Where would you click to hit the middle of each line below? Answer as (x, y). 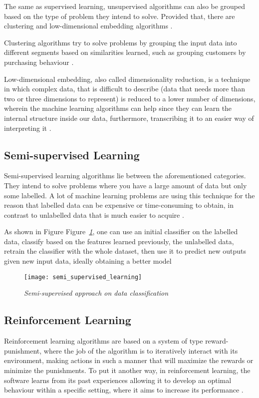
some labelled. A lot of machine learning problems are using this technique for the (129, 195)
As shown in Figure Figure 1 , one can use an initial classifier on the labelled (121, 231)
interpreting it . (28, 128)
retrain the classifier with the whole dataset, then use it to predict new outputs (125, 251)
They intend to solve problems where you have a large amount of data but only (126, 185)
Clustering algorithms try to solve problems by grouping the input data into (121, 42)
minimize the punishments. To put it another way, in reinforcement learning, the (127, 370)
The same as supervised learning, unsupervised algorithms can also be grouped (125, 6)
